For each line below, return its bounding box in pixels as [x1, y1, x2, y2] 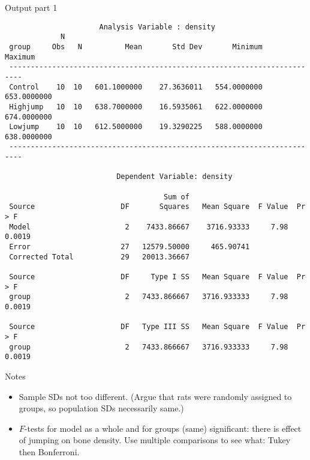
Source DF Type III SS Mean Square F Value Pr [9, 322, 306, 331]
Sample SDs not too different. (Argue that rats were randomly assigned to [19, 390, 292, 402]
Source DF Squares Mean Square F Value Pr [9, 202, 306, 211]
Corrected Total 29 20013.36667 [9, 252, 189, 261]
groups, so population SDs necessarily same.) [19, 402, 184, 414]
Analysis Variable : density [99, 22, 215, 31]
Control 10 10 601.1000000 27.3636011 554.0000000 [9, 82, 263, 91]
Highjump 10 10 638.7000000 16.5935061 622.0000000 [9, 102, 263, 111]
